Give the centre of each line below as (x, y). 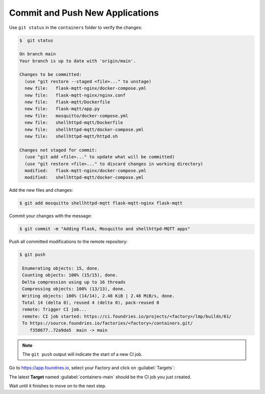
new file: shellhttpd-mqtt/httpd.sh (71, 136)
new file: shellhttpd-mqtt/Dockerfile (74, 123)
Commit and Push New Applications (84, 13)
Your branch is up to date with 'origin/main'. (78, 61)
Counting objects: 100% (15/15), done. (70, 275)
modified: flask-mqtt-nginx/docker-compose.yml (86, 171)
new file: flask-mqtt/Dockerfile (67, 102)
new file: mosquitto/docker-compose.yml (77, 116)
